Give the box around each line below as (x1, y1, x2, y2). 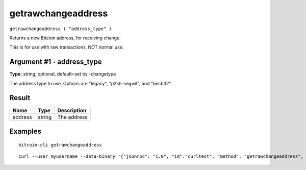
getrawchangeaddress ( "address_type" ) (9, 26, 112, 32)
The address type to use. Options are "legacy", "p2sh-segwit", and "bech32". (9, 80, 172, 86)
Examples (9, 127, 42, 135)
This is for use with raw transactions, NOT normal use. (9, 44, 124, 51)
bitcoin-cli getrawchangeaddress (18, 142, 102, 148)
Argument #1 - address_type (9, 58, 102, 66)
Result (9, 93, 31, 102)
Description (57, 107, 87, 114)
